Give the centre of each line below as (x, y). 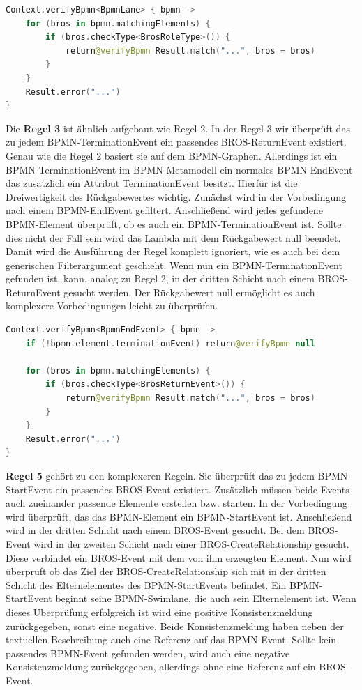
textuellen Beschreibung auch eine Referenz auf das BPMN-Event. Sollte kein (171, 639)
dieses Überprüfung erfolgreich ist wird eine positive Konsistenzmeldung (159, 612)
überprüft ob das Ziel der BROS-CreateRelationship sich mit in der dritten (166, 571)
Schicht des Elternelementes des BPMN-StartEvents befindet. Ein (146, 584)
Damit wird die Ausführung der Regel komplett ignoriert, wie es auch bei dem (173, 251)
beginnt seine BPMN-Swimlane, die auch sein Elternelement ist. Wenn (206, 598)
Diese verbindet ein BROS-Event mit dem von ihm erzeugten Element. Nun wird (179, 557)
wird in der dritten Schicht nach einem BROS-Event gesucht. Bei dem (155, 530)
